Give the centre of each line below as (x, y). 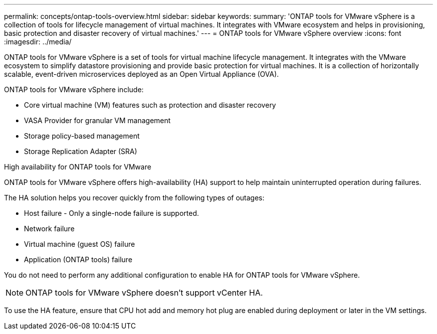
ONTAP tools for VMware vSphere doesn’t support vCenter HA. (144, 293)
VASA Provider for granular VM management (97, 120)
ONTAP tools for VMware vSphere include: (74, 89)
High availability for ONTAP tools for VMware (78, 167)
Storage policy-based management (82, 136)
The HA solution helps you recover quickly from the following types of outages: (134, 198)
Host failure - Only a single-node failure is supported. (111, 213)
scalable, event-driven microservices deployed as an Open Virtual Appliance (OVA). (141, 74)
